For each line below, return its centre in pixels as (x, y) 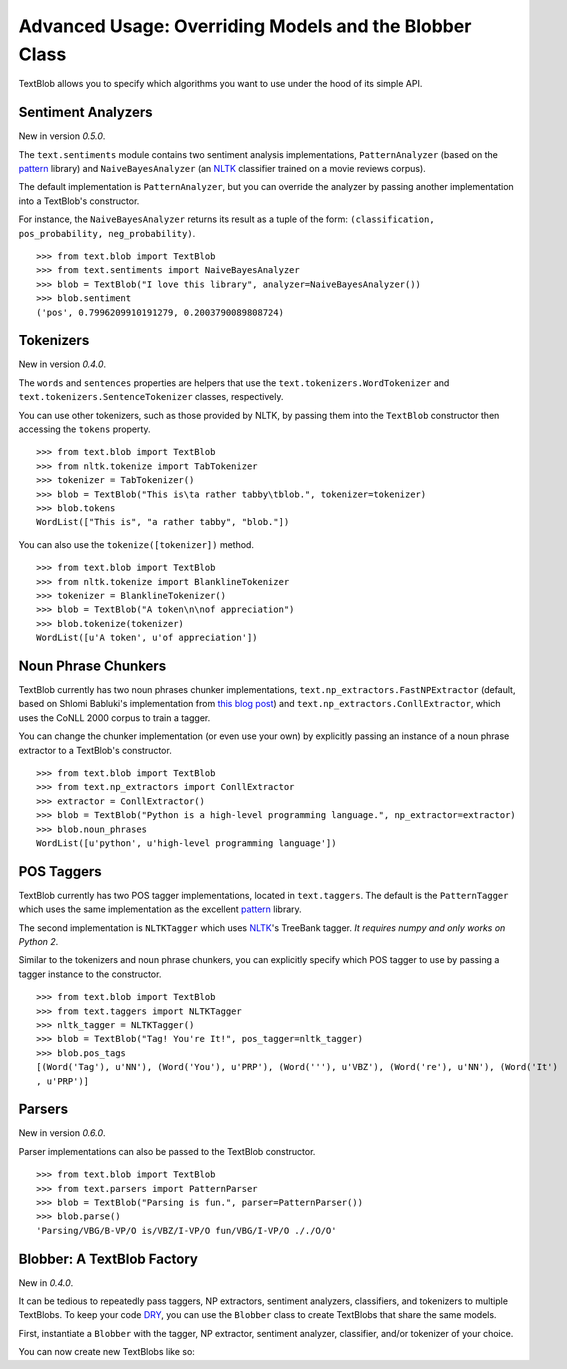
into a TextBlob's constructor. (79, 201)
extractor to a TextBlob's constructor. (95, 750)
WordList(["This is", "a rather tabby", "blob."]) (163, 522)
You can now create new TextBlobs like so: (106, 1352)
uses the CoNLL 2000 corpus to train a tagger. (114, 717)
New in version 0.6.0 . (62, 1133)
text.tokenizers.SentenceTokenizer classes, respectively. (151, 397)
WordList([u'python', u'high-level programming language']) (186, 843)
